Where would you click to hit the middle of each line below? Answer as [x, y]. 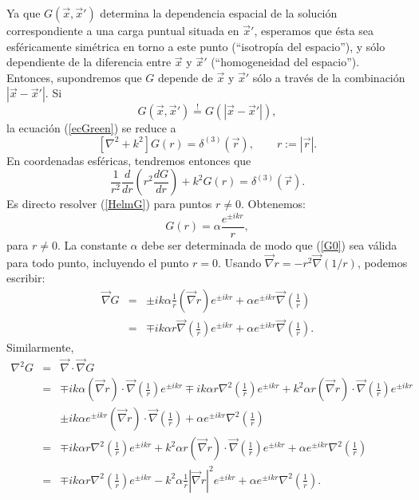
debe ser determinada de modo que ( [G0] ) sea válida [269, 244]
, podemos [382, 262]
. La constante [92, 244]
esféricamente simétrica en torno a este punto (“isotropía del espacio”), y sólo [196, 46]
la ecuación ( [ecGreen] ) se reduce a [91, 127]
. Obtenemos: [273, 204]
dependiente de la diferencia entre [89, 62]
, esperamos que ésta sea [314, 30]
